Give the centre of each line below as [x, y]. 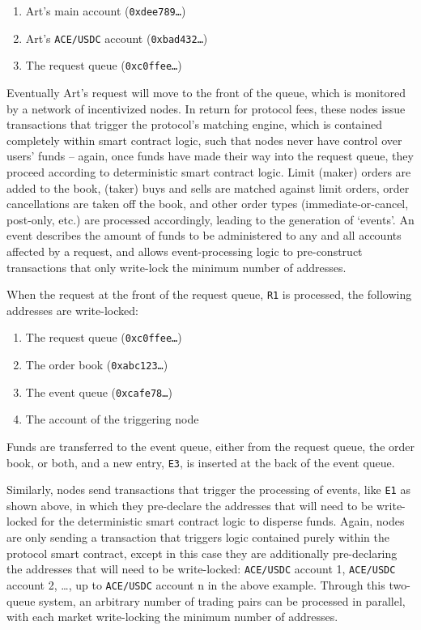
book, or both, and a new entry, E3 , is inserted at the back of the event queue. [201, 462]
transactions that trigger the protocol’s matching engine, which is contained [195, 124]
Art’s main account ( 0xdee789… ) [106, 11]
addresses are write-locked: [72, 310]
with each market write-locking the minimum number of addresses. [172, 617]
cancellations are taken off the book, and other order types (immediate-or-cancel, [208, 204]
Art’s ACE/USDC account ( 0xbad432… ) [117, 38]
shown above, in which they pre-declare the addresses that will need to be [190, 505]
